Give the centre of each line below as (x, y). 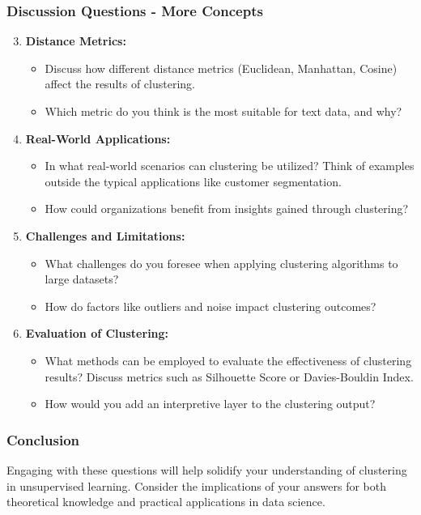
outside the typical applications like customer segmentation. (193, 181)
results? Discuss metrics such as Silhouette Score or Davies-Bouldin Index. (229, 376)
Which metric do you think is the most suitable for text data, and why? (223, 111)
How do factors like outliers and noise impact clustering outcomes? (210, 306)
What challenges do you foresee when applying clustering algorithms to (221, 263)
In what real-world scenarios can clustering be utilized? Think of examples (230, 166)
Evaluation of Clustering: (97, 333)
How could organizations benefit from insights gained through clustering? (227, 209)
